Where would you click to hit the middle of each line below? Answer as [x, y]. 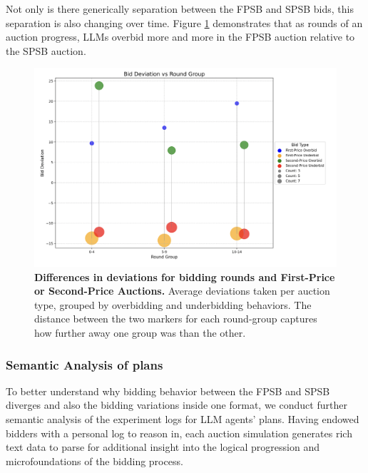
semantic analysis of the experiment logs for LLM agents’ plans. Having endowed [183, 419]
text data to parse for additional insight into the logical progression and [163, 447]
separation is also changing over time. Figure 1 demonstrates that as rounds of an [184, 22]
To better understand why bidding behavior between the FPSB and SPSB [168, 391]
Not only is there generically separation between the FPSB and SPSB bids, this [180, 9]
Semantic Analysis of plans [85, 364]
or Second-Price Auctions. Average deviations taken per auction [182, 291]
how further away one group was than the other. [140, 332]
